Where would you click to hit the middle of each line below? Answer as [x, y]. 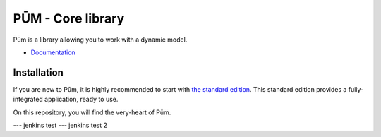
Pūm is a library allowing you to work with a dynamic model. [100, 40]
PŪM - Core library [69, 18]
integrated [28, 100]
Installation [38, 72]
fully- [356, 89]
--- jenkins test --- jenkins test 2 [60, 125]
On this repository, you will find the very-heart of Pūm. [92, 112]
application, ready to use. [81, 100]
